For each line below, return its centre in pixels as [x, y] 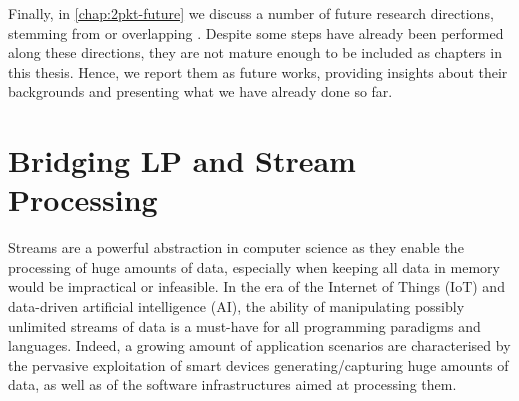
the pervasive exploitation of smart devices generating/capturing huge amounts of [258, 364]
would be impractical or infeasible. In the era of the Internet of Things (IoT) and [256, 286]
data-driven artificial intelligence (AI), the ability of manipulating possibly [236, 306]
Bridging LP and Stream [182, 160]
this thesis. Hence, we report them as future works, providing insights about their [258, 71]
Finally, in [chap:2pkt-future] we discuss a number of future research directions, [251, 13]
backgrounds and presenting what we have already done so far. [200, 91]
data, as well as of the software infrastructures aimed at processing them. [232, 384]
